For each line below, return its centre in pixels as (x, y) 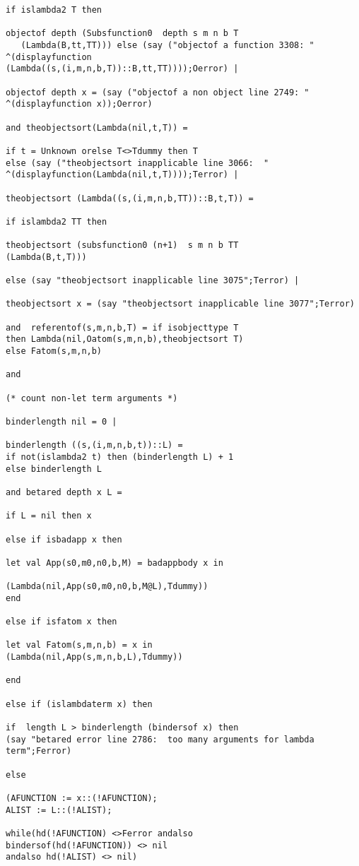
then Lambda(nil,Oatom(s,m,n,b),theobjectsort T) (125, 339)
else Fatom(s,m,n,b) (54, 351)
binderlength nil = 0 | (61, 421)
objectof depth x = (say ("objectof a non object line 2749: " (158, 92)
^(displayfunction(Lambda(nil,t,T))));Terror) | (122, 175)
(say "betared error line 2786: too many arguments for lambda (160, 739)
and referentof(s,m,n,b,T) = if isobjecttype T (122, 327)
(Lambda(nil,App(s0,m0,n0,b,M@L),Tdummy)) (107, 587)
